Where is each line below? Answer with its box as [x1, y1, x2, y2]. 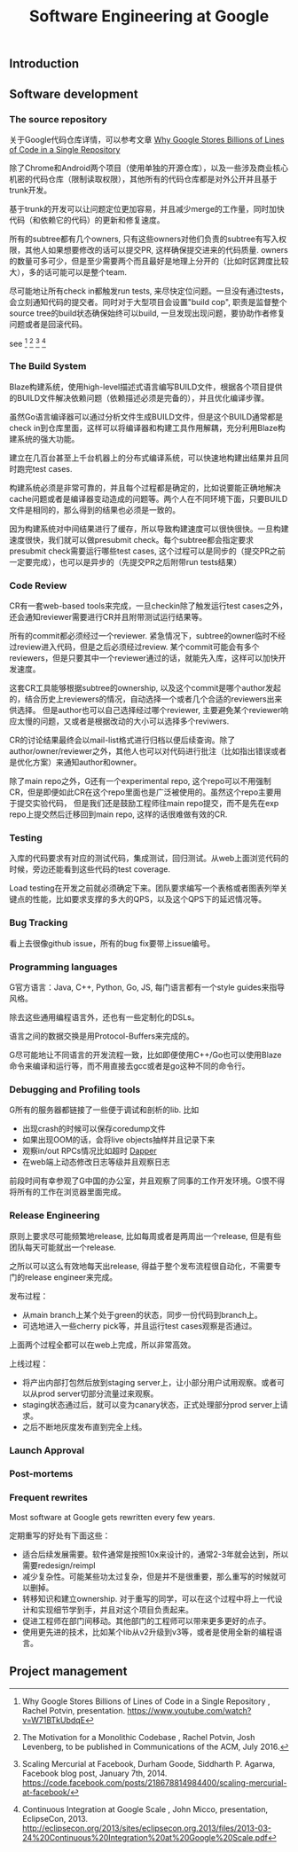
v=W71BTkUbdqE [21, 1715, 86, 1725]
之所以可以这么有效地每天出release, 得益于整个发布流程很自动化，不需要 [9, 1260, 274, 1271]
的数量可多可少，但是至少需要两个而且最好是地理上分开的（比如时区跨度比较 [9, 255, 289, 266]
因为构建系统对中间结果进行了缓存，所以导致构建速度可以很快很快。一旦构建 [9, 523, 289, 534]
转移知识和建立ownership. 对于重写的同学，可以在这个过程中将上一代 [21, 1593, 275, 1604]
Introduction [9, 56, 80, 72]
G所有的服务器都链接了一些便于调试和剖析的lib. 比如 [9, 1104, 200, 1115]
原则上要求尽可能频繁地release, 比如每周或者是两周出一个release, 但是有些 [9, 1230, 282, 1241]
